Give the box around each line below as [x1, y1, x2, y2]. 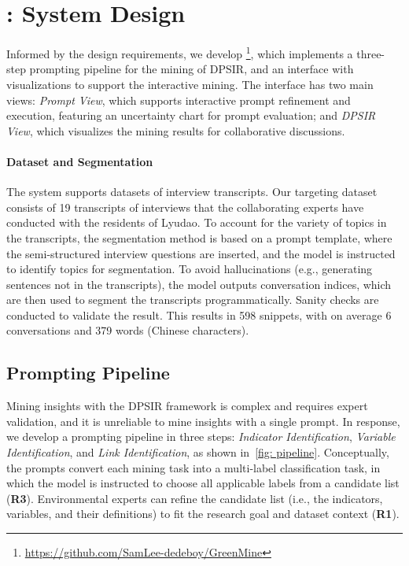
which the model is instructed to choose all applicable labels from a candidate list [6, 475, 400, 491]
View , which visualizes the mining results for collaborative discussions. [6, 122, 345, 139]
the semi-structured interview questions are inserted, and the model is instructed [6, 245, 396, 261]
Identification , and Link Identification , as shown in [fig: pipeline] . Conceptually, [6, 444, 389, 461]
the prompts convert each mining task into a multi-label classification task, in [6, 459, 381, 475]
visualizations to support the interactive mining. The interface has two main [6, 76, 374, 92]
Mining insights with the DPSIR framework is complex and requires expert [6, 398, 368, 414]
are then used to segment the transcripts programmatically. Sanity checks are [6, 291, 379, 308]
